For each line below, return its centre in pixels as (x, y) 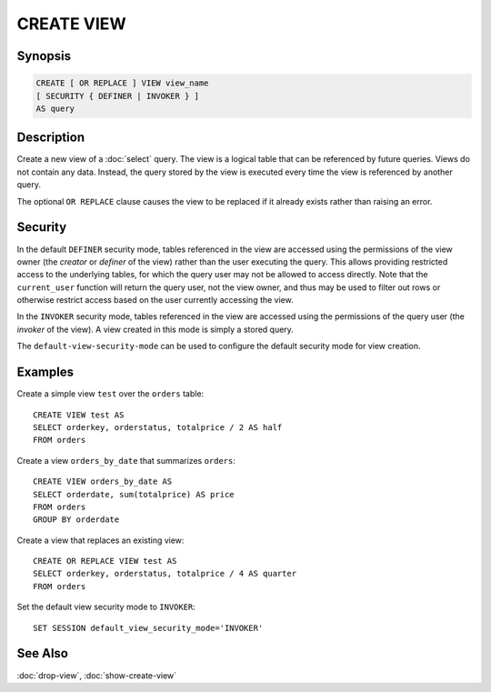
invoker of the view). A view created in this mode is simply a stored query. (155, 329)
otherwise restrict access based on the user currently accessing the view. (155, 300)
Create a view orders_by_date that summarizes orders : (126, 460)
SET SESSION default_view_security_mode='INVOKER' (148, 628)
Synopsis (44, 56)
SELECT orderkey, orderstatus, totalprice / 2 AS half (158, 427)
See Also (42, 653)
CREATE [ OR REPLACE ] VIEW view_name (122, 83)
